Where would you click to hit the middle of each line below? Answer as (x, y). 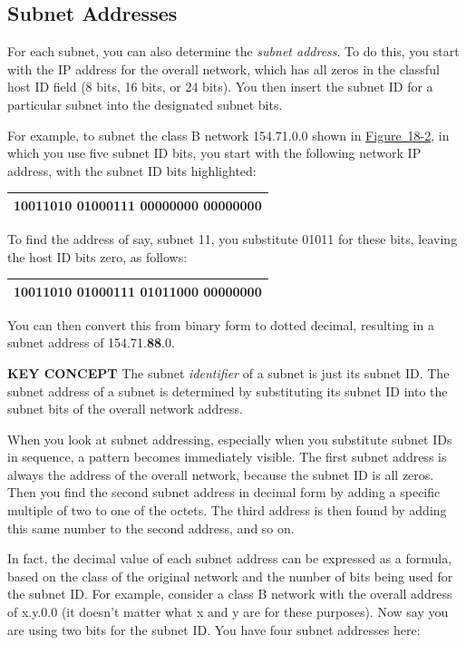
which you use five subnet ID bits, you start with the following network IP (214, 153)
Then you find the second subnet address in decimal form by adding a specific (224, 492)
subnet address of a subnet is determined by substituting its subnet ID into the (228, 391)
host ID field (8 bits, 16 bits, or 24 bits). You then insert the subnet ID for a (220, 87)
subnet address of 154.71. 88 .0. (91, 342)
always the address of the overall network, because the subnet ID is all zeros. (221, 474)
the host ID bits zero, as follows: (97, 256)
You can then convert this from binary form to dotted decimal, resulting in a (221, 324)
